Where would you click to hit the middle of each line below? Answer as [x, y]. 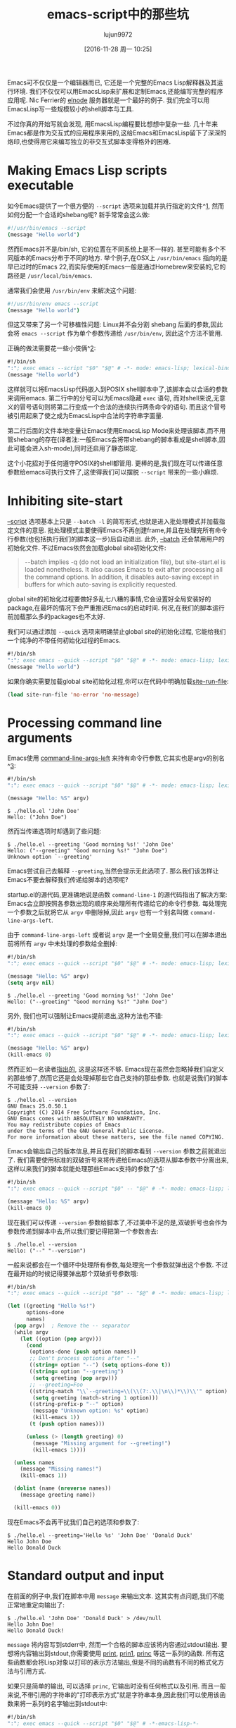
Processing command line [85, 723]
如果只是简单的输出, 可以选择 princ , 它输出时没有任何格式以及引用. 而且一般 [117, 1686]
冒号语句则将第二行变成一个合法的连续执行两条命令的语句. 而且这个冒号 [123, 407]
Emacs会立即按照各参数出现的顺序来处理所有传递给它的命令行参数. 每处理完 [117, 903]
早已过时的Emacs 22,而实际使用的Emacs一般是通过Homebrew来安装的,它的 [117, 266]
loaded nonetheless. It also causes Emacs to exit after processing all [124, 569]
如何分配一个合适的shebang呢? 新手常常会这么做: [79, 214]
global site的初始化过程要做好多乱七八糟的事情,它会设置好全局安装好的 [109, 599]
